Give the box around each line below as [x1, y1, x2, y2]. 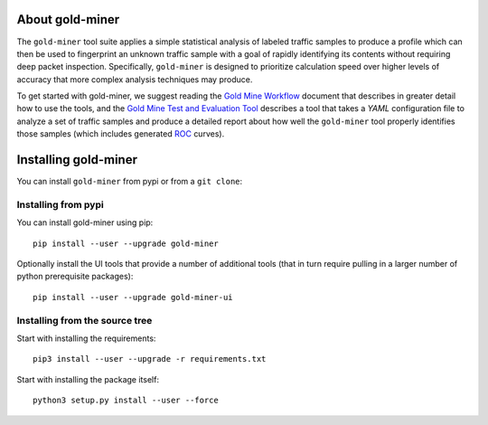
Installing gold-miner [16, 152, 137, 167]
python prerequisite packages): [16, 271, 134, 282]
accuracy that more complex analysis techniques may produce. [16, 73, 253, 85]
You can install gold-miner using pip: [16, 217, 154, 228]
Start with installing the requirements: [16, 333, 156, 344]
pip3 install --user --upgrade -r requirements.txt [33, 354, 267, 364]
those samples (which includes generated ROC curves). [16, 128, 225, 139]
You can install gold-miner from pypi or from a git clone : [16, 176, 243, 187]
